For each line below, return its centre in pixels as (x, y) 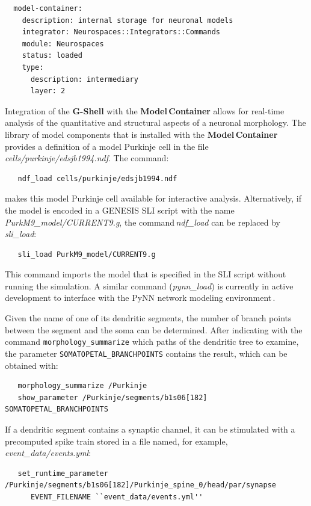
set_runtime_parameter (63, 473)
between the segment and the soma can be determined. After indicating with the (154, 329)
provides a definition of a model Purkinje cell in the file (107, 146)
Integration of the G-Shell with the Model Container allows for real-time (145, 110)
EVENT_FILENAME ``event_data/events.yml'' (117, 497)
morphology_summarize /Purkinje (82, 386)
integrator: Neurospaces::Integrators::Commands (121, 32)
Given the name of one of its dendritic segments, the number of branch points (148, 318)
